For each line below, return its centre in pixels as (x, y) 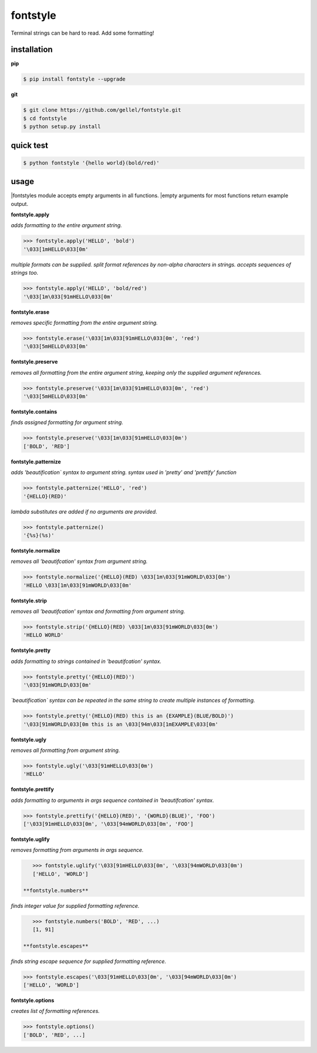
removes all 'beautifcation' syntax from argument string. (79, 561)
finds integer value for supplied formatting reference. (75, 905)
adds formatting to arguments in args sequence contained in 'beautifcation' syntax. (112, 800)
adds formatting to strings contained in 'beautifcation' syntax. (86, 661)
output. (20, 204)
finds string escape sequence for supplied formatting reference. (89, 961)
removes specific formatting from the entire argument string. (84, 322)
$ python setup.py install (62, 127)
